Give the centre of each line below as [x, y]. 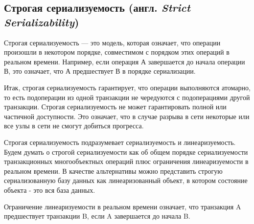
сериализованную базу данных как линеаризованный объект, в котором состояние [126, 180]
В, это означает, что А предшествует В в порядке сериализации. [100, 71]
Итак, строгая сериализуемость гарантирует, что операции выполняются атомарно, [127, 87]
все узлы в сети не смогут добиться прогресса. [74, 126]
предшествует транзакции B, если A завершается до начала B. [97, 216]
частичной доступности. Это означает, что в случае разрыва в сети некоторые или [127, 116]
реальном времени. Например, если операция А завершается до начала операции [125, 61]
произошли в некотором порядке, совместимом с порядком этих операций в [117, 52]
